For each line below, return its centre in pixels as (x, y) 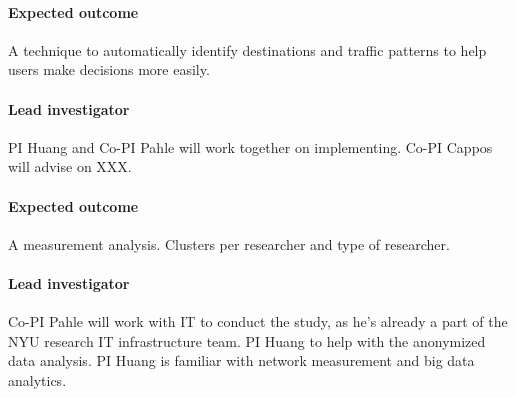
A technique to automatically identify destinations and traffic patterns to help (247, 49)
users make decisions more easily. (109, 69)
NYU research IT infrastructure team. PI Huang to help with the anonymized (247, 340)
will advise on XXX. (70, 166)
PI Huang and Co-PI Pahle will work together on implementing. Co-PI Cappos (250, 146)
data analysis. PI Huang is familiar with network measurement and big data (241, 360)
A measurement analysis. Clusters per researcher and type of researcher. (229, 243)
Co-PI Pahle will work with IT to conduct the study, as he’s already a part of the (258, 321)
